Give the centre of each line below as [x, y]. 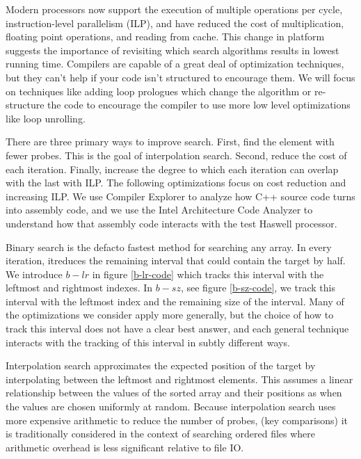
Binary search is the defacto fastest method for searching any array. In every [169, 247]
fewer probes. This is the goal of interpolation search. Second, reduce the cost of [176, 155]
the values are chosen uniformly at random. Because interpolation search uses [171, 406]
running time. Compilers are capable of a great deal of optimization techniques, [175, 64]
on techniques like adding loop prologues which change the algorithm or [159, 91]
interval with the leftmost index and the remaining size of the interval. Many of [175, 301]
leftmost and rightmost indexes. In [79, 288]
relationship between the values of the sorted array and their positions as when [174, 393]
